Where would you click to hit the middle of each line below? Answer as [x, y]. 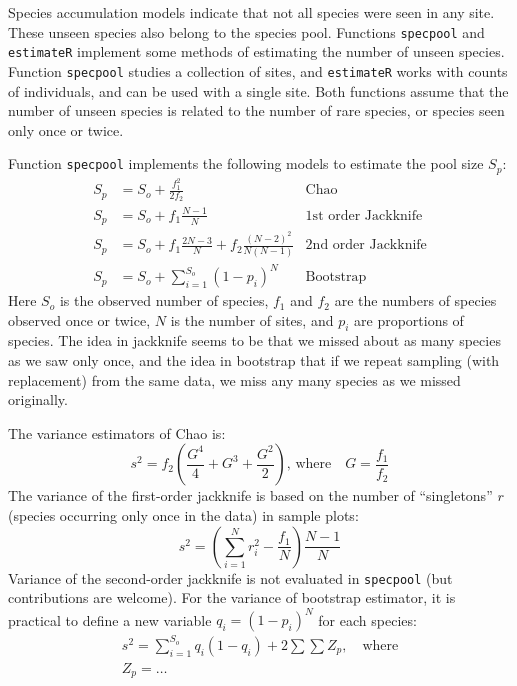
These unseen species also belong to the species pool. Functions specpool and [246, 31]
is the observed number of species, [164, 300]
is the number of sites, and [252, 319]
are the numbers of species [415, 300]
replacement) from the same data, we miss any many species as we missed [234, 379]
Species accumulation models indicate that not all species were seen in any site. [251, 12]
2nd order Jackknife [366, 245]
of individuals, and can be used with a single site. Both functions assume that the [258, 90]
